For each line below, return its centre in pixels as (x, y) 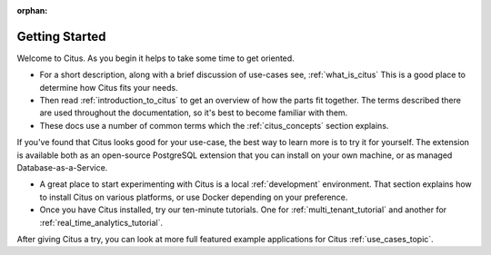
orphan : (32, 10)
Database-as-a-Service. (62, 168)
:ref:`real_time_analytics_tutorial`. (101, 222)
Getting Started (61, 36)
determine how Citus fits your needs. (109, 87)
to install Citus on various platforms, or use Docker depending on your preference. (194, 197)
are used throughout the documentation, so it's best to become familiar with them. (194, 113)
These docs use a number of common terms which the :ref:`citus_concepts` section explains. (214, 125)
